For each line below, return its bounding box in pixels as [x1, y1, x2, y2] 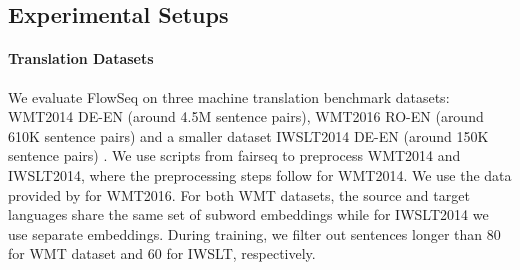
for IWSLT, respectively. [166, 243, 316, 264]
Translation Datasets [8, 48, 154, 69]
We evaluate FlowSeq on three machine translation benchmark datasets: [8, 86, 450, 107]
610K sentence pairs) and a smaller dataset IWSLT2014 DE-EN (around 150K [8, 125, 489, 146]
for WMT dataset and [8, 243, 144, 264]
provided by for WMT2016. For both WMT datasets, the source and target [8, 184, 470, 205]
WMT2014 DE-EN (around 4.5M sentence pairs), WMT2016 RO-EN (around [8, 106, 484, 127]
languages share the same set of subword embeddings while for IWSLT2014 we [8, 204, 489, 225]
